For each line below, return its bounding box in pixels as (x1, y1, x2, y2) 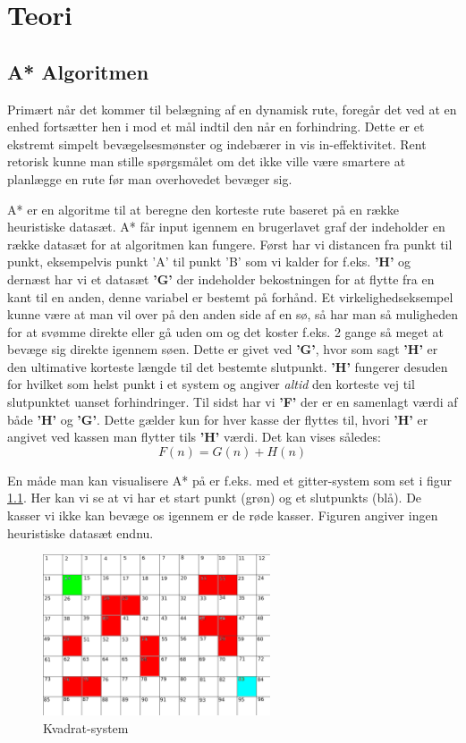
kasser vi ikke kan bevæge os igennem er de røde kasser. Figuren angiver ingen (7, 506, 438, 525)
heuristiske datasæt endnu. (7, 523, 154, 542)
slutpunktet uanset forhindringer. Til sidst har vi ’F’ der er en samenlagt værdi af (7, 393, 458, 411)
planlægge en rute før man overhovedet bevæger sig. (7, 169, 292, 188)
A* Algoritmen (7, 57, 149, 85)
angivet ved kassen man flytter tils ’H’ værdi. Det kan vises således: (7, 427, 381, 446)
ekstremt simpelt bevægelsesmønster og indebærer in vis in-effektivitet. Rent (7, 134, 427, 153)
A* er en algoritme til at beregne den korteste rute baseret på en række (7, 199, 399, 218)
